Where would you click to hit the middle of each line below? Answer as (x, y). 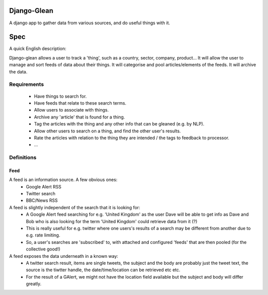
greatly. (34, 284)
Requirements (27, 84)
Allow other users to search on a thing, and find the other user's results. (107, 131)
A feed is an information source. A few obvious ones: (63, 180)
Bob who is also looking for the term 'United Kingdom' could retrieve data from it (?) (112, 221)
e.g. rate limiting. (43, 235)
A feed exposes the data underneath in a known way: (64, 256)
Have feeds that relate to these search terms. (80, 103)
